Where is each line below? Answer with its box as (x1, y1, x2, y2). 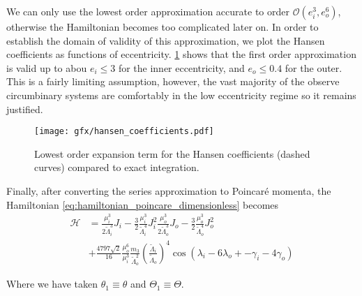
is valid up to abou (6, 60, 87, 75)
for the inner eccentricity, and (118, 60, 245, 75)
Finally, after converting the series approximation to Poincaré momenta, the (6, 184, 331, 198)
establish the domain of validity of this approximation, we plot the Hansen (6, 33, 325, 47)
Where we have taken (6, 276, 98, 291)
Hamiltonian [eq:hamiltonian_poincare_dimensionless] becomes (6, 197, 279, 212)
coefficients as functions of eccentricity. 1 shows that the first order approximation (6, 47, 356, 61)
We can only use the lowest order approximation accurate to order (6, 4, 289, 18)
